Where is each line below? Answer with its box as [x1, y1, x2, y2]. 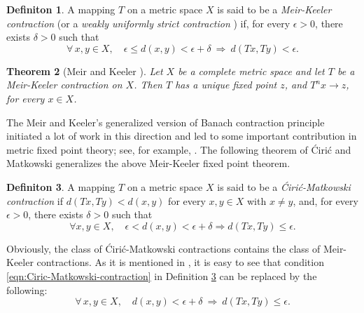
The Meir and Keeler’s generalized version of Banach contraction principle [6, 114, 325, 129]
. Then [134, 77, 162, 92]
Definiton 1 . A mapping [6, 2, 115, 16]
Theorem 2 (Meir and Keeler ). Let [6, 63, 163, 78]
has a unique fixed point [175, 77, 277, 92]
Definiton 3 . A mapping [6, 179, 115, 194]
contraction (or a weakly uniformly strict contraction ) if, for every [6, 15, 290, 30]
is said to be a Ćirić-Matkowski [217, 179, 351, 194]
